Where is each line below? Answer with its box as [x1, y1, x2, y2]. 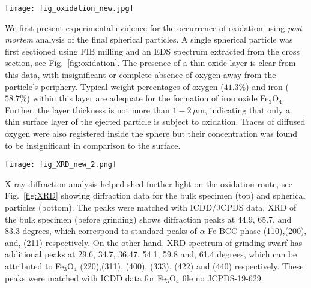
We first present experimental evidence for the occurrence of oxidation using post [5, 21, 302, 34]
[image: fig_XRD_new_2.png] [5, 160, 117, 169]
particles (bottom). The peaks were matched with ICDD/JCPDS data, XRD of [5, 201, 297, 214]
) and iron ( [246, 80, 289, 92]
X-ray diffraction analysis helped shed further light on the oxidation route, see [5, 177, 292, 190]
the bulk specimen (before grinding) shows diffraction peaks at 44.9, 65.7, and [5, 212, 292, 225]
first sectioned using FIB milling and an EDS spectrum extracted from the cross [5, 44, 300, 57]
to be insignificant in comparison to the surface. [5, 139, 181, 151]
